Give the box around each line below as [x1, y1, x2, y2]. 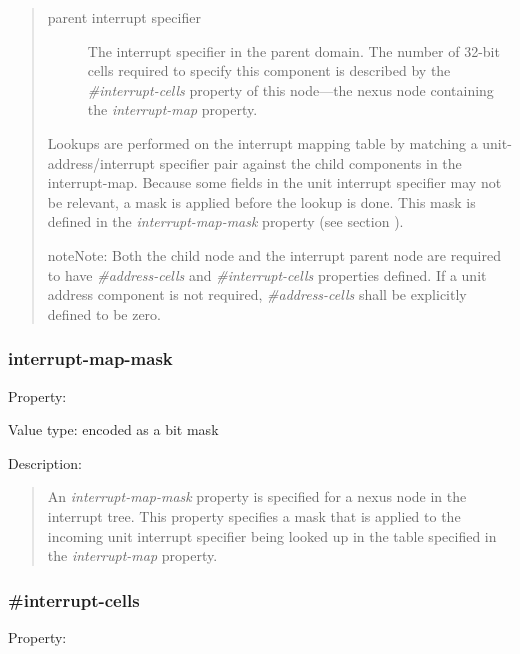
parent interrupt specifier [47, 7, 201, 27]
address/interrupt [47, 152, 156, 173]
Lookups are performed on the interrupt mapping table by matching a [47, 132, 478, 153]
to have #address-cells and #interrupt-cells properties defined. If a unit [47, 264, 487, 285]
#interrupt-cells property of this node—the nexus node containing [87, 79, 494, 100]
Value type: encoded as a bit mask [8, 419, 219, 440]
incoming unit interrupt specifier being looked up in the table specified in [47, 525, 497, 546]
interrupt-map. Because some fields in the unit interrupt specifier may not [47, 172, 502, 193]
